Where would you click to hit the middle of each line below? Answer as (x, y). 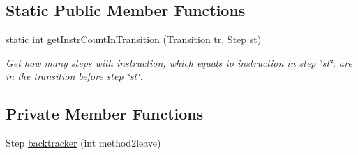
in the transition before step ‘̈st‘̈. (74, 76)
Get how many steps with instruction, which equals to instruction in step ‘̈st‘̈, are (179, 62)
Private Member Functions (105, 114)
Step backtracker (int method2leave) (83, 143)
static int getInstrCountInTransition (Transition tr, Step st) (134, 39)
